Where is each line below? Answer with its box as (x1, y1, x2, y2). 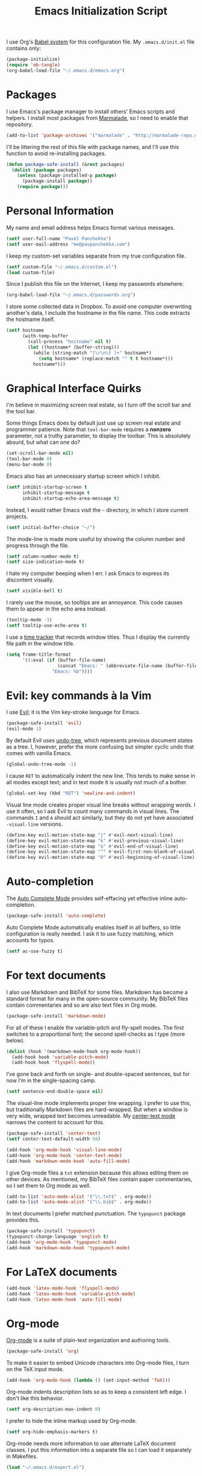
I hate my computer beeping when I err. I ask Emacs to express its (6, 570, 170, 577)
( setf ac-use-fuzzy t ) (6, 948, 63, 954)
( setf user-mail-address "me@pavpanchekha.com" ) (6, 241, 130, 247)
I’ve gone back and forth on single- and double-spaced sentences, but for (6, 1071, 191, 1078)
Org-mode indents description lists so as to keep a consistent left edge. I (6, 1389, 186, 1396)
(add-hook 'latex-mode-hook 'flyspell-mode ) (6, 1285, 120, 1291)
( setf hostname (6, 328, 44, 334)
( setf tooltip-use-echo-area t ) (6, 622, 87, 629)
